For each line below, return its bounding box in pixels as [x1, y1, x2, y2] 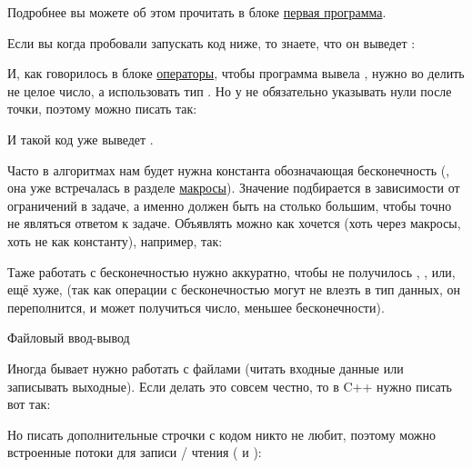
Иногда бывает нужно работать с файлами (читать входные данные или [7, 358, 404, 377]
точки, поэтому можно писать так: [7, 99, 197, 118]
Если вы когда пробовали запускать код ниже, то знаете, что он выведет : [7, 33, 416, 52]
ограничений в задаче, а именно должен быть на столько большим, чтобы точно [7, 195, 452, 214]
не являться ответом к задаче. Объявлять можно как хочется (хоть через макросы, [7, 214, 461, 233]
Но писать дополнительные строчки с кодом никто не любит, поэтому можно [7, 424, 436, 443]
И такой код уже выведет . [7, 129, 154, 148]
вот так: [7, 394, 51, 413]
